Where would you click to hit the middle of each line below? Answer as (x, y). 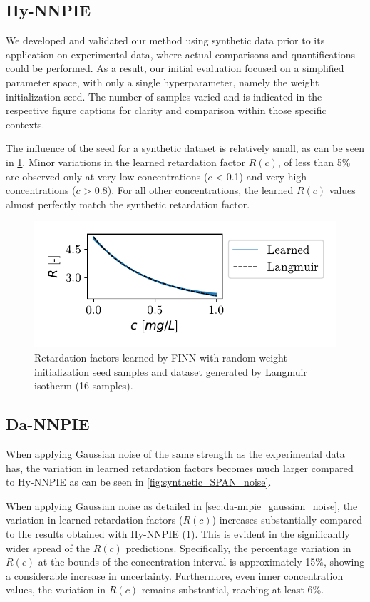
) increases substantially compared (287, 520)
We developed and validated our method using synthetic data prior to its (165, 40)
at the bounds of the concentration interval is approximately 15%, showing (201, 562)
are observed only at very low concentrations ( (107, 176)
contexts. (25, 124)
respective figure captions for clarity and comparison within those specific (166, 110)
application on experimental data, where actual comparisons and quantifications (180, 54)
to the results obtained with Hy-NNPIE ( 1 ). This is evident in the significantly (178, 534)
